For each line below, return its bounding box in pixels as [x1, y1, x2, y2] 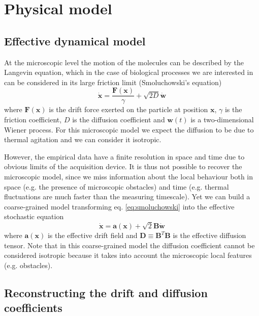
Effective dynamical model [4, 33, 146, 48]
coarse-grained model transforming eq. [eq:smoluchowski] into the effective [4, 201, 235, 212]
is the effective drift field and [47, 230, 138, 241]
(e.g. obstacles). [4, 259, 53, 270]
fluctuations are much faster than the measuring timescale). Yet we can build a [4, 191, 250, 202]
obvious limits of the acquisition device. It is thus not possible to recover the [4, 161, 242, 172]
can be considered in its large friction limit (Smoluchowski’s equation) [4, 76, 222, 87]
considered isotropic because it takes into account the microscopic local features [4, 250, 252, 260]
